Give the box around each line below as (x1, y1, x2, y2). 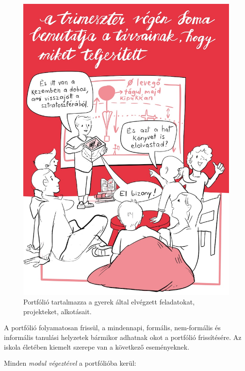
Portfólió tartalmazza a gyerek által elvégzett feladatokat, (23, 297, 195, 307)
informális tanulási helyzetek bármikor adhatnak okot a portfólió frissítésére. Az (4, 332, 242, 342)
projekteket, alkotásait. (23, 306, 92, 316)
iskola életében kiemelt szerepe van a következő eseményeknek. (4, 341, 190, 352)
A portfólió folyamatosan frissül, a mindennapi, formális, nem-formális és (4, 322, 221, 333)
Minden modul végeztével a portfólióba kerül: (4, 358, 136, 368)
